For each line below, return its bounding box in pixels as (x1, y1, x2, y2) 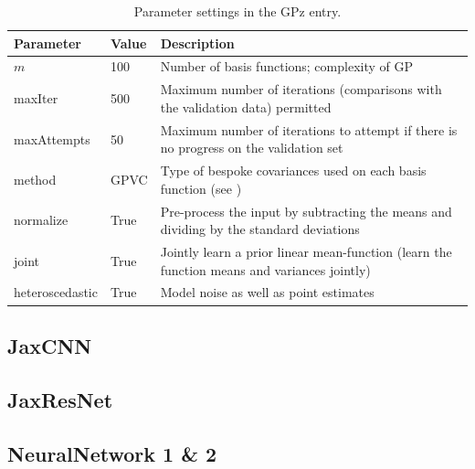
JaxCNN (7, 331, 92, 359)
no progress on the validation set (160, 138, 343, 157)
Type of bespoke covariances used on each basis (160, 161, 427, 180)
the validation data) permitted (160, 97, 332, 116)
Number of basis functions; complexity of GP (160, 57, 414, 76)
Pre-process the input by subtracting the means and (160, 201, 452, 220)
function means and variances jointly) (160, 260, 371, 279)
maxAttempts (14, 129, 90, 148)
